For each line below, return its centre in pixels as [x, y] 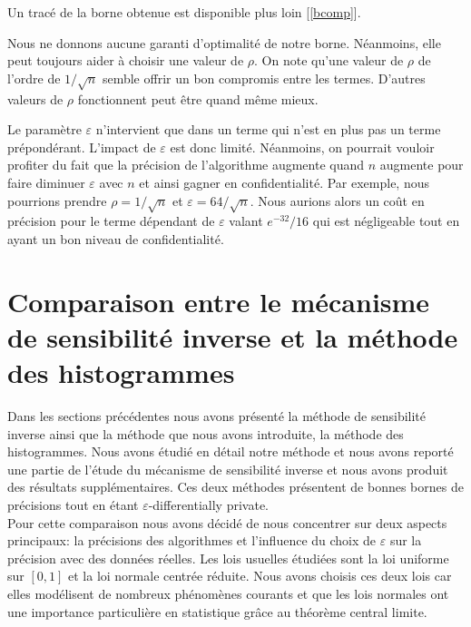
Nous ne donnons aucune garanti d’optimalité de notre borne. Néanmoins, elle [224, 42]
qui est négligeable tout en [386, 221]
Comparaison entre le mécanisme [219, 301]
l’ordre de [34, 78]
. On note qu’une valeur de [329, 60]
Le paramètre [44, 129]
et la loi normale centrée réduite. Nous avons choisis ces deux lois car [260, 576]
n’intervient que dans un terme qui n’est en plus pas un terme [268, 129]
